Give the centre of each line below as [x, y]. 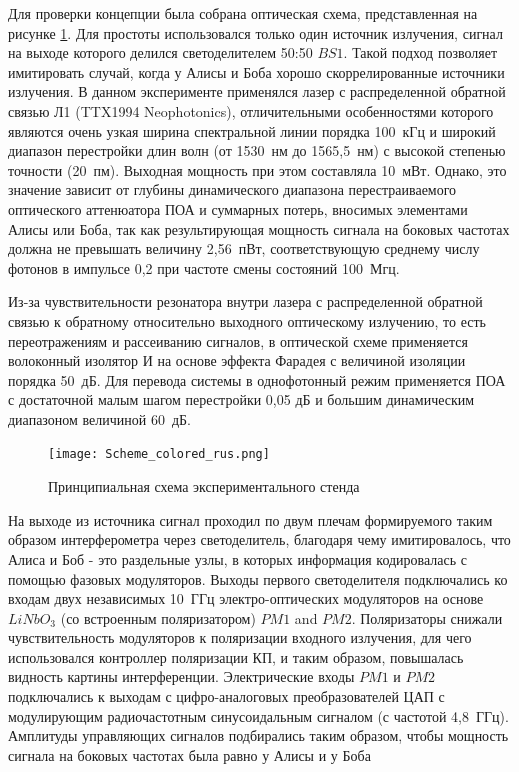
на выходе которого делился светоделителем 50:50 [160, 52]
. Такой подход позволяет [420, 52]
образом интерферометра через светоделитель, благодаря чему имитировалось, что [259, 539]
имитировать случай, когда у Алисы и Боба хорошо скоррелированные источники [256, 71]
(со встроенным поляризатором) [158, 617]
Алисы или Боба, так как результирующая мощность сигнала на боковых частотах [259, 228]
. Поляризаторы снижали [427, 617]
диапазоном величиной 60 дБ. [100, 418]
